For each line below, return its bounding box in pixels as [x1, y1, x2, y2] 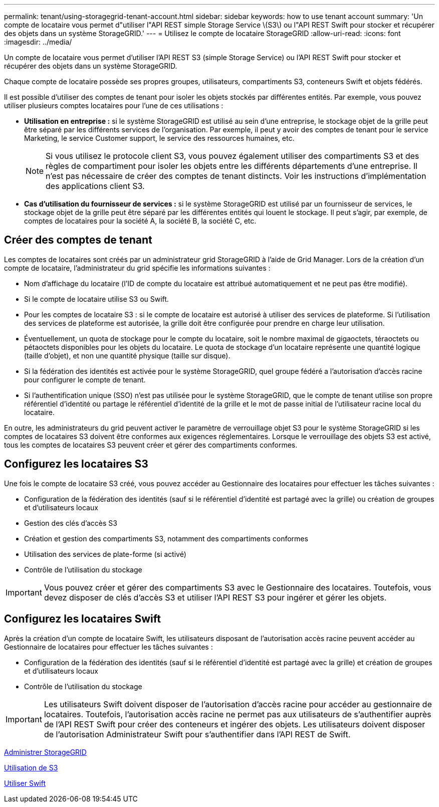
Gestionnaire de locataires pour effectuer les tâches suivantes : [4, 642, 213, 651]
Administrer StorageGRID [4, 747, 87, 756]
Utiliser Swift [4, 778, 46, 787]
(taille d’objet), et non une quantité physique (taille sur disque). [24, 351, 231, 360]
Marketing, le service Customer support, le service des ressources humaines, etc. [24, 134, 295, 142]
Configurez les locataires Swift [4, 613, 161, 626]
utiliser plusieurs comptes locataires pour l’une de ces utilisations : [4, 101, 224, 110]
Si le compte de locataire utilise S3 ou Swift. [24, 294, 169, 303]
